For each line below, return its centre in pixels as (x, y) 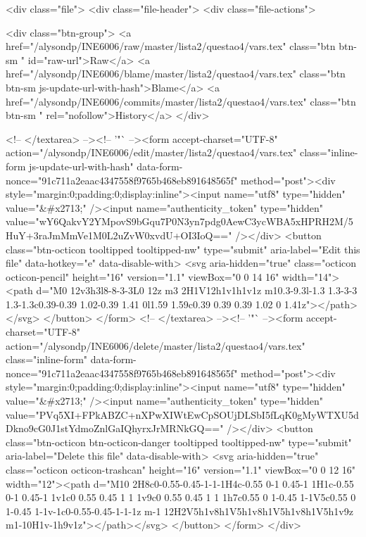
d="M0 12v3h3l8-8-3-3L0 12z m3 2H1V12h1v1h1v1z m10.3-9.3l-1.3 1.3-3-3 (197, 290)
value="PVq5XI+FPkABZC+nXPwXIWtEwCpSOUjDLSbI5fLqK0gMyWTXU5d (182, 414)
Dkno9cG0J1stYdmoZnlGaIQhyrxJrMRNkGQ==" (115, 428)
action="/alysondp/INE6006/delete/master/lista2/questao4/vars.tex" (156, 345)
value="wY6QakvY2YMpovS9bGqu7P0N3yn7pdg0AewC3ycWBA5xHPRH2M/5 (179, 221)
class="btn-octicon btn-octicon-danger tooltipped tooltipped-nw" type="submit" (179, 442)
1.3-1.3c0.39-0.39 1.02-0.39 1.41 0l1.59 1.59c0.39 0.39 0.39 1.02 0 (144, 304)
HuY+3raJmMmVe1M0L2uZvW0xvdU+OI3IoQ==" (119, 235)
